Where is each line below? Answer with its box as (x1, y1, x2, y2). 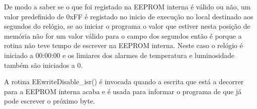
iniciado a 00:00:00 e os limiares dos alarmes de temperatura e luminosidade (4, 50, 235, 60)
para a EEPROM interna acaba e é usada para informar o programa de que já (4, 86, 242, 96)
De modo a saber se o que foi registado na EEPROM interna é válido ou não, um (4, 1, 251, 11)
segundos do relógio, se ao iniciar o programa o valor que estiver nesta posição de (4, 21, 251, 31)
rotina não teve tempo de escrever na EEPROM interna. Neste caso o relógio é (4, 40, 243, 51)
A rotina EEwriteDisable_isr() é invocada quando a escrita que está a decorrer (4, 76, 244, 87)
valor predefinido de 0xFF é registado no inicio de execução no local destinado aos (4, 11, 254, 21)
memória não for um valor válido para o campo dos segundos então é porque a (4, 30, 242, 41)
